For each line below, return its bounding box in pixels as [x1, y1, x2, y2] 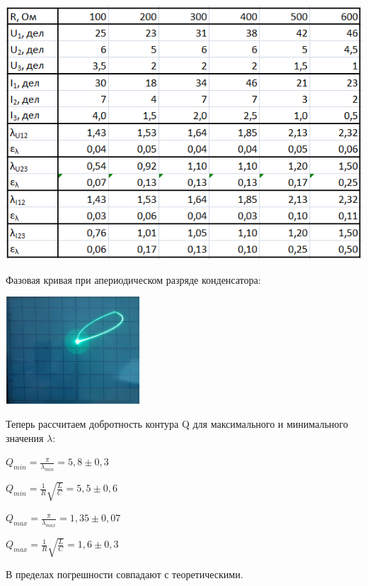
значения [6, 430, 44, 445]
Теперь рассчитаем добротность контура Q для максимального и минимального [6, 416, 348, 431]
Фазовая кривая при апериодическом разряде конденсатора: [6, 272, 261, 287]
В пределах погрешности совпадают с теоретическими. [6, 566, 243, 581]
